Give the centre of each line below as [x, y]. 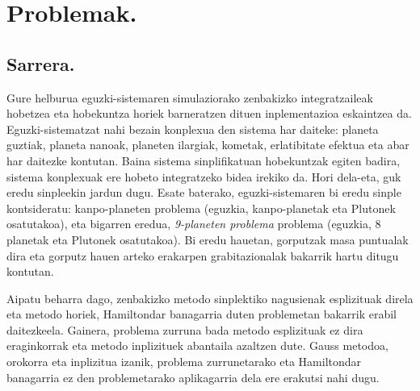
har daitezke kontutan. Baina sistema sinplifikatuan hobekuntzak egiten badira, [204, 160]
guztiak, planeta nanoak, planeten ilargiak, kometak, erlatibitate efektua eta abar [208, 145]
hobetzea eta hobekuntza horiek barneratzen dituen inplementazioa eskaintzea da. [209, 113]
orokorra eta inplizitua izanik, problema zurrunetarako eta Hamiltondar [184, 362]
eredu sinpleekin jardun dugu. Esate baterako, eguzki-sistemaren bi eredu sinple [204, 192]
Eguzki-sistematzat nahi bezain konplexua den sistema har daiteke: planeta [193, 129]
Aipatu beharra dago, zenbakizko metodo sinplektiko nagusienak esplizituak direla [210, 298]
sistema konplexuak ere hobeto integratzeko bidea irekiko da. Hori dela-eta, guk [204, 176]
